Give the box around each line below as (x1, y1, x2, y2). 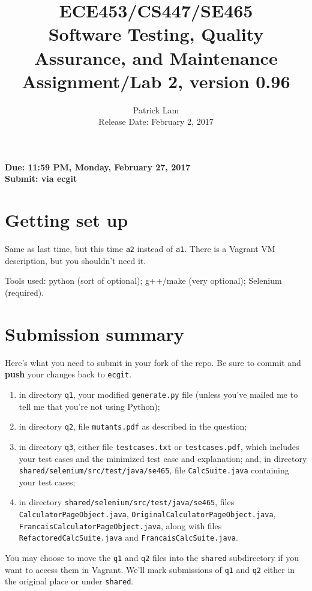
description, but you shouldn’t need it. (5, 254, 146, 266)
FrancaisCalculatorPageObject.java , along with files (19, 519, 222, 532)
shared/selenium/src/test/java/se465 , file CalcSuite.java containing (19, 464, 289, 476)
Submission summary (5, 321, 184, 346)
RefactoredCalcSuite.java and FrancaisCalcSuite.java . (19, 531, 238, 544)
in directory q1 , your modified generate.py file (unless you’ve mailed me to (19, 388, 298, 400)
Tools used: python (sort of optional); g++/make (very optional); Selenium (5, 274, 282, 287)
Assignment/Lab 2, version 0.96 (22, 68, 290, 93)
